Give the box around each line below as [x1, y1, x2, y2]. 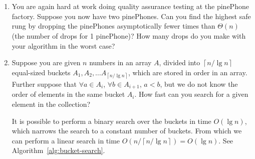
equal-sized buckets [12, 67, 71, 77]
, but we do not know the [160, 78, 238, 89]
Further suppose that [12, 78, 77, 89]
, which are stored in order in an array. [128, 67, 247, 77]
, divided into [159, 57, 200, 68]
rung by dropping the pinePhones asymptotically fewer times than [12, 21, 215, 31]
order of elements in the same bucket [12, 89, 125, 99]
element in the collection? [12, 98, 91, 109]
